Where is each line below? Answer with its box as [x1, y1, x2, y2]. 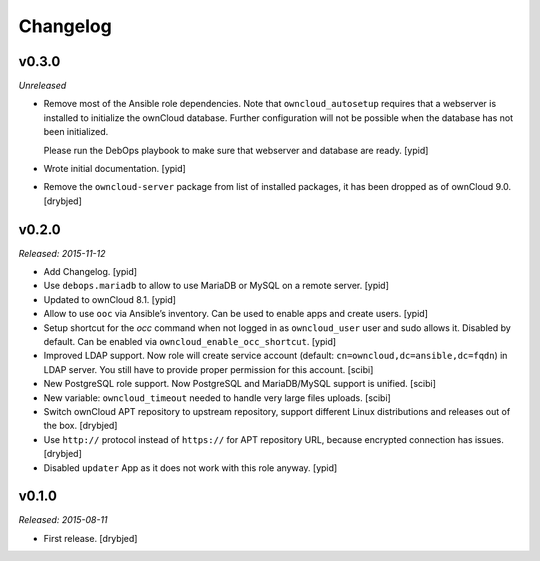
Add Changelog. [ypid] [43, 266, 138, 278]
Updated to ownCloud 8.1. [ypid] [43, 293, 177, 305]
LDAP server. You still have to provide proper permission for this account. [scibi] [43, 363, 374, 375]
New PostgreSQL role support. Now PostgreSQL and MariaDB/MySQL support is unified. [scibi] [43, 378, 437, 390]
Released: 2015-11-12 [18, 247, 106, 259]
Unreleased [18, 80, 67, 92]
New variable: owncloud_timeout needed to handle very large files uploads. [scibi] [43, 391, 392, 404]
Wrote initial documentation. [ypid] [43, 163, 187, 175]
